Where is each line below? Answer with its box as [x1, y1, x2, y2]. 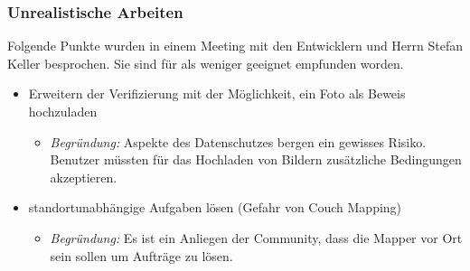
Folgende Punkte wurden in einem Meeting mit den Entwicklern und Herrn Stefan [7, 36, 464, 55]
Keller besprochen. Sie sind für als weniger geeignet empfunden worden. [7, 53, 404, 72]
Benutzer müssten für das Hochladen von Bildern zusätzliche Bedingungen [50, 150, 462, 169]
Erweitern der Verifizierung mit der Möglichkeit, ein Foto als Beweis [28, 84, 406, 103]
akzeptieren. [50, 167, 117, 186]
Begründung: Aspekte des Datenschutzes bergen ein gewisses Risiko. [50, 132, 427, 151]
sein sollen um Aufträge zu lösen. [50, 246, 233, 265]
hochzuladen [28, 102, 98, 120]
